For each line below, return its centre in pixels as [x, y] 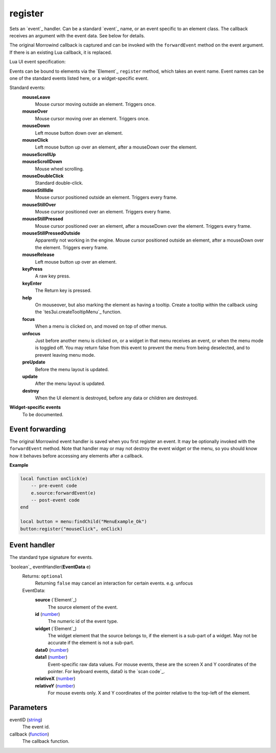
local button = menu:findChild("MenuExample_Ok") [84, 522]
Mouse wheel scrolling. [60, 168]
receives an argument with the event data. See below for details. [77, 35]
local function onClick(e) [54, 478]
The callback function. [46, 741]
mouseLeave [36, 97]
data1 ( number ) [51, 657]
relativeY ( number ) [55, 685]
